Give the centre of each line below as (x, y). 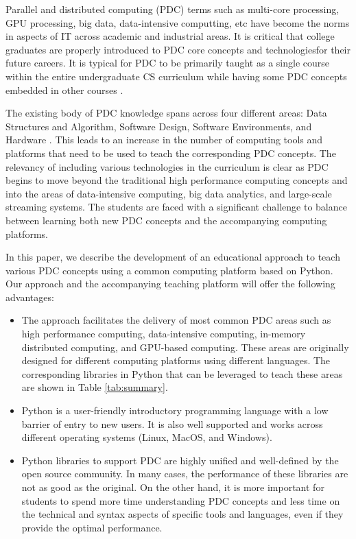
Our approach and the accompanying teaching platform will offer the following (170, 284)
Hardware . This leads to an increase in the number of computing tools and (164, 140)
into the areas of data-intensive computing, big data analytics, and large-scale (169, 193)
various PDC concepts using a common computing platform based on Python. (169, 270)
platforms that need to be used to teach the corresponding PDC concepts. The (171, 153)
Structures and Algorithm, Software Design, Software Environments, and (159, 126)
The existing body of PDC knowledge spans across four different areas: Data (166, 113)
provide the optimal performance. (92, 527)
